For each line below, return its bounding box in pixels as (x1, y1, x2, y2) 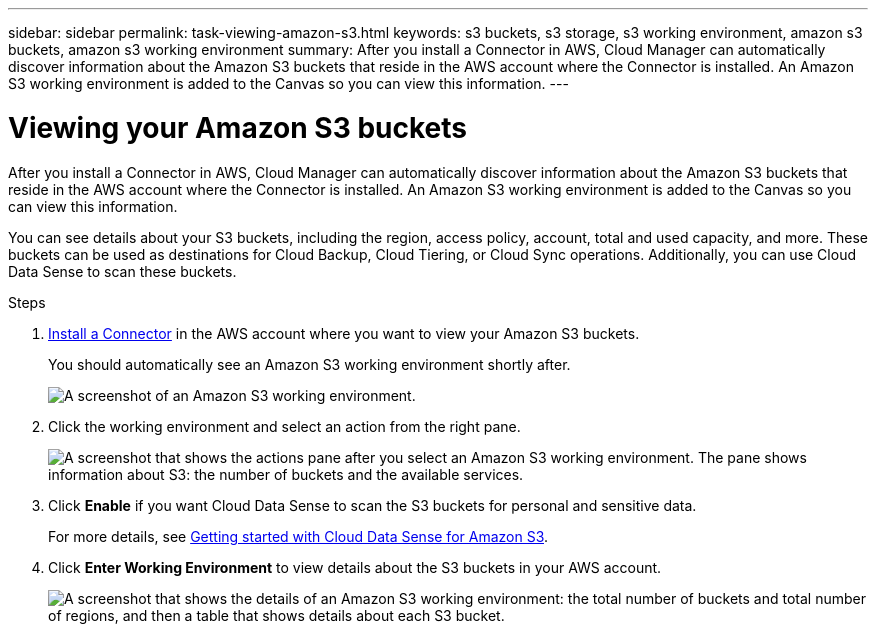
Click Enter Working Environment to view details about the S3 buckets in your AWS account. (48, 558, 662, 576)
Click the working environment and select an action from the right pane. (48, 417, 521, 435)
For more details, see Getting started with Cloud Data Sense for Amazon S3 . (48, 527, 549, 545)
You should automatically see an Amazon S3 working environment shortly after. (48, 355, 571, 373)
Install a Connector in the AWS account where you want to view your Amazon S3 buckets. (48, 324, 640, 342)
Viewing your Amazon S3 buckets (8, 110, 467, 145)
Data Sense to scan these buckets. (8, 262, 237, 280)
